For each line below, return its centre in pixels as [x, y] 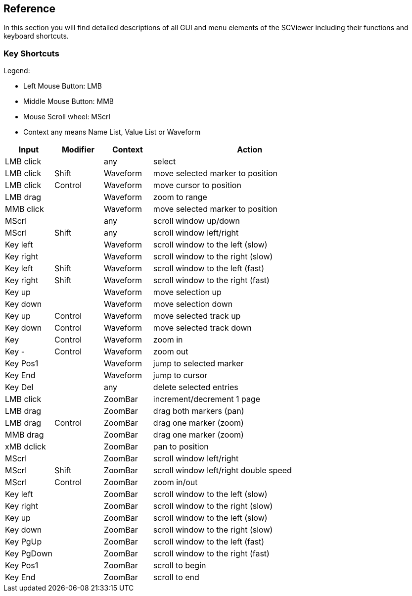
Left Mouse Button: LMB [63, 86]
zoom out [171, 352]
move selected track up [197, 316]
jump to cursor [180, 375]
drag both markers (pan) [199, 411]
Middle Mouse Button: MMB [69, 101]
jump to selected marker [198, 364]
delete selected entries [196, 387]
